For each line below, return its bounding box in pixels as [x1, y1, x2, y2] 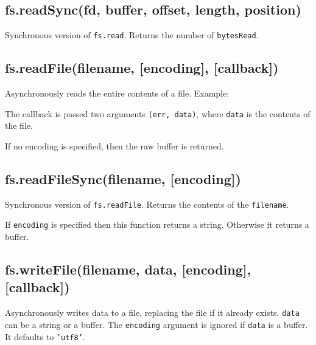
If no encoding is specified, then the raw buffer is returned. [5, 139, 224, 152]
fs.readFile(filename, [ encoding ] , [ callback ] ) [5, 58, 279, 77]
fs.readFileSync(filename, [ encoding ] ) [5, 169, 241, 188]
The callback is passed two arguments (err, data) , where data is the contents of [5, 107, 311, 120]
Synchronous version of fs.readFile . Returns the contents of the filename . [5, 197, 289, 210]
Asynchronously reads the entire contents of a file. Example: [5, 87, 230, 100]
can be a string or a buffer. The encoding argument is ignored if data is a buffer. [5, 318, 308, 330]
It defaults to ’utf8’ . [5, 330, 85, 343]
